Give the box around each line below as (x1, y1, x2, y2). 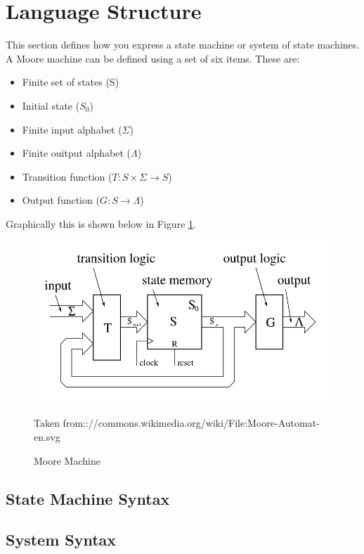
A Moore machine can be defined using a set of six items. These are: (6, 51, 300, 65)
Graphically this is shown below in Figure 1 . (6, 216, 196, 231)
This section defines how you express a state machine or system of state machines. (6, 37, 360, 52)
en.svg (34, 429, 60, 444)
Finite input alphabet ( (22, 122, 122, 136)
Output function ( (22, 193, 100, 207)
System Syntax (6, 529, 117, 550)
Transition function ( (22, 169, 112, 183)
